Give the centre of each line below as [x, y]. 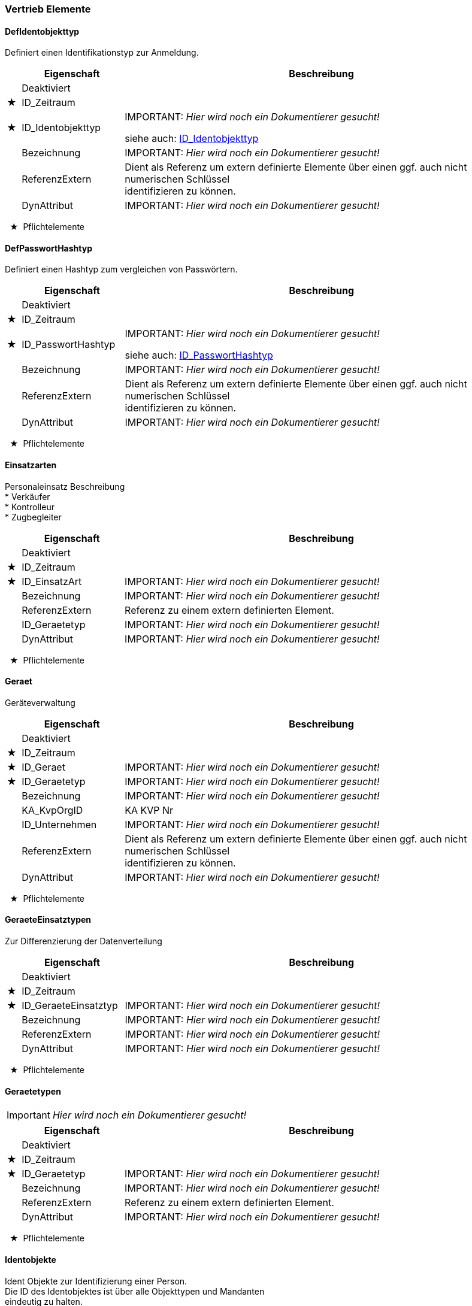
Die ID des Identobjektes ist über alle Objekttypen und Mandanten [135, 1291]
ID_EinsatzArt [52, 581]
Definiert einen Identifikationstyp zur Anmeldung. [102, 53]
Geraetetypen [33, 1091]
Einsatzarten [31, 465]
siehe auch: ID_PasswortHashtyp [199, 355]
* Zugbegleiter [33, 517]
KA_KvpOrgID [52, 810]
